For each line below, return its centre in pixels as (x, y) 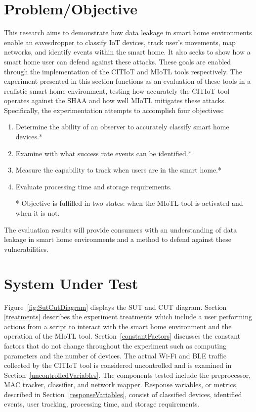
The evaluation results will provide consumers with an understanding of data (121, 229)
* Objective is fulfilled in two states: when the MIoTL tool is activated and (129, 203)
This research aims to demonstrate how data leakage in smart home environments (128, 32)
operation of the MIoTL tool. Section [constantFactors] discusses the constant (122, 336)
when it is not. (38, 213)
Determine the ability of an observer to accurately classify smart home (122, 127)
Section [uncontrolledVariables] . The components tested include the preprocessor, (128, 375)
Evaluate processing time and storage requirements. (94, 186)
